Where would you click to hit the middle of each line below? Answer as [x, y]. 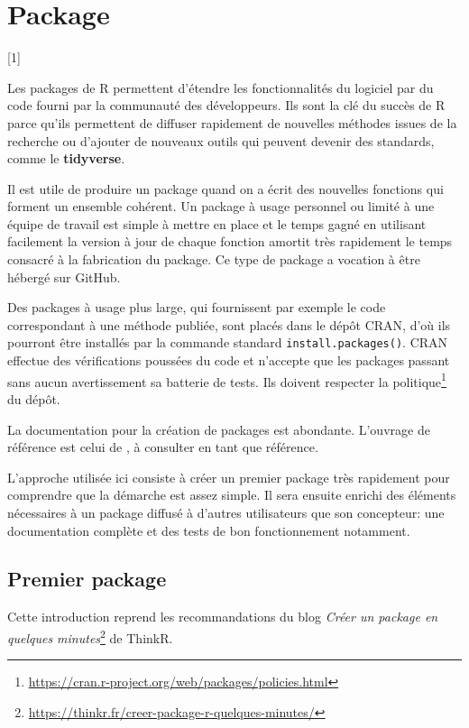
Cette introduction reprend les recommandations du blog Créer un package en [223, 617]
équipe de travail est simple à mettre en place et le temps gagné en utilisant [217, 223]
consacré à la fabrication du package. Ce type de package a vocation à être [214, 259]
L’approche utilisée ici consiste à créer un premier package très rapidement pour [229, 477]
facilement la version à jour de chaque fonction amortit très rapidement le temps [230, 241]
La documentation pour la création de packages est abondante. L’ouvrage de [219, 429]
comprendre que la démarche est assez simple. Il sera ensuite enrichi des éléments [232, 495]
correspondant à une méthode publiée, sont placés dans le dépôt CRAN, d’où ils [229, 324]
